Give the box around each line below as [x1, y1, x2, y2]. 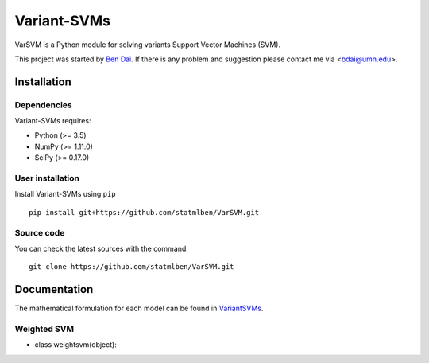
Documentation [14, 283, 94, 296]
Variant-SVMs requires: [14, 116, 91, 126]
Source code [14, 227, 65, 238]
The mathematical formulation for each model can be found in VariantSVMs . [14, 303, 264, 314]
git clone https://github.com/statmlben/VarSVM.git [29, 263, 234, 271]
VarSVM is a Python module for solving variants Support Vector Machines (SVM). [14, 40, 281, 49]
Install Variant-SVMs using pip [14, 189, 116, 199]
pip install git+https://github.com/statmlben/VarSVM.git [29, 208, 260, 217]
